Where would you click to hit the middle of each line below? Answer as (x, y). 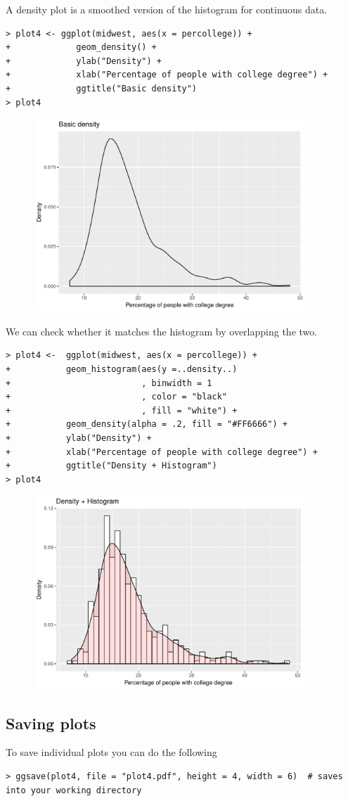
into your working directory (74, 790)
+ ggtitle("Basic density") (102, 88)
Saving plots (51, 723)
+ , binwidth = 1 (109, 383)
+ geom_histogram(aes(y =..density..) (122, 370)
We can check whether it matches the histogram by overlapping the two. (162, 331)
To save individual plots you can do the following (111, 752)
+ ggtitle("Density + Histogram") (111, 466)
